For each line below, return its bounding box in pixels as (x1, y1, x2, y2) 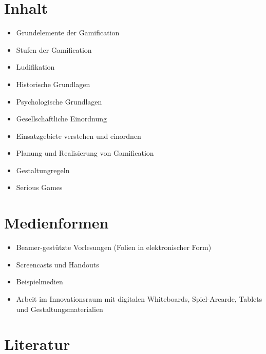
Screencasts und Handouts (16, 259, 99, 269)
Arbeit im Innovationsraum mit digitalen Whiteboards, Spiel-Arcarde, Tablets (16, 293, 262, 304)
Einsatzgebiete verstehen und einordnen (16, 130, 141, 141)
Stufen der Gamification (16, 44, 92, 55)
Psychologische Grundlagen (16, 96, 102, 107)
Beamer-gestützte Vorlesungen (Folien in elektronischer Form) (16, 242, 212, 253)
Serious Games (16, 182, 63, 193)
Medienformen (4, 212, 109, 233)
